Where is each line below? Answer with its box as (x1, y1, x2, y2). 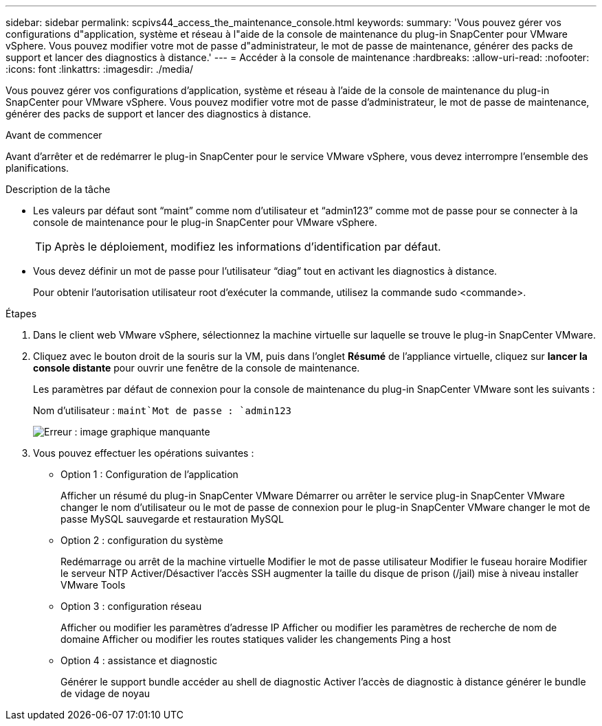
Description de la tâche (5, 183, 111, 195)
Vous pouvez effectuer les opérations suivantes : (33, 447, 254, 459)
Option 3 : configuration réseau (60, 600, 202, 612)
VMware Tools (60, 579, 126, 591)
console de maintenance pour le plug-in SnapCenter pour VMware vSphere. (33, 216, 377, 228)
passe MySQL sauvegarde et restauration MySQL (60, 513, 284, 525)
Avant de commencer (5, 129, 102, 141)
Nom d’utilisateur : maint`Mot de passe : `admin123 (33, 405, 292, 416)
